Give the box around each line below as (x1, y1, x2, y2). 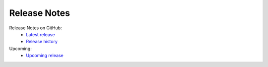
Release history (26, 39, 58, 45)
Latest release (26, 31, 55, 37)
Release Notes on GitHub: (9, 25, 62, 31)
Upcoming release (26, 53, 64, 59)
